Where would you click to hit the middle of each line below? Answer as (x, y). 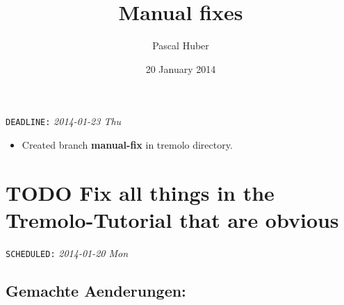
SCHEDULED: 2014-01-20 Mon (67, 253)
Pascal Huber (181, 46)
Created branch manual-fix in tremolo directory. (127, 144)
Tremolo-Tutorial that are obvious (172, 219)
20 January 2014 (181, 68)
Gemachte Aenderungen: (96, 290)
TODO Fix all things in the (140, 192)
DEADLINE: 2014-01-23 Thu (64, 121)
